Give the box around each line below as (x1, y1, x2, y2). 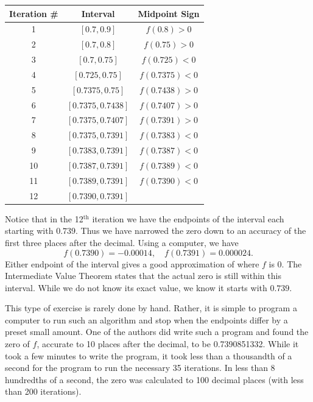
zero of (5, 337, 30, 350)
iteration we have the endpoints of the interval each (92, 212, 284, 225)
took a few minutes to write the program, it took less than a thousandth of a (5, 349, 292, 362)
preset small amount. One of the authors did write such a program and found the (5, 325, 309, 338)
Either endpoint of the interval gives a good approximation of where (5, 257, 259, 270)
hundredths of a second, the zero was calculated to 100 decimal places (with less (5, 373, 304, 386)
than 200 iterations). (5, 385, 82, 398)
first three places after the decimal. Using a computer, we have (5, 236, 239, 249)
